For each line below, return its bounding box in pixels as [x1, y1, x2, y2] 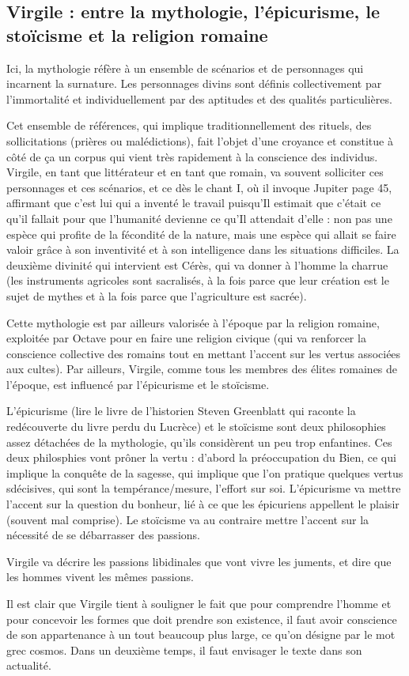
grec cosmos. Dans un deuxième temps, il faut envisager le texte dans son [6, 641, 362, 658]
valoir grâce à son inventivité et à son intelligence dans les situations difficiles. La [6, 241, 400, 258]
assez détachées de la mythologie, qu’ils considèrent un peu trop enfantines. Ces [6, 433, 392, 450]
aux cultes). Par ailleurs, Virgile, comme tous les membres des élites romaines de [6, 361, 398, 377]
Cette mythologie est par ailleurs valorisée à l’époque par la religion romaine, [6, 314, 380, 330]
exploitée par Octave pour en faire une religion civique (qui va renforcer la [6, 330, 366, 346]
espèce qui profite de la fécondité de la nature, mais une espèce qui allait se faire [6, 225, 396, 242]
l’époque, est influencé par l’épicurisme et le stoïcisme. [6, 376, 270, 392]
